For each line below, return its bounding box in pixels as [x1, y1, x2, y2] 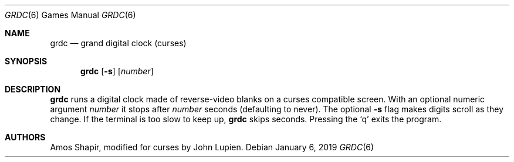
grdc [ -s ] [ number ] [80, 66, 154, 76]
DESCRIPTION [5, 84, 61, 94]
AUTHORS [5, 132, 46, 142]
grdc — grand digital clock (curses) [50, 38, 187, 48]
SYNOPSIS [5, 56, 48, 66]
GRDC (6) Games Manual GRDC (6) [5, 10, 136, 20]
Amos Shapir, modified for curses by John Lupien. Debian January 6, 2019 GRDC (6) [50, 142, 374, 152]
